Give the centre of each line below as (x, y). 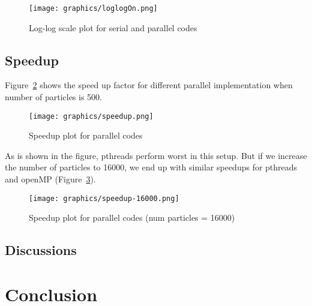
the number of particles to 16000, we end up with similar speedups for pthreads (151, 167)
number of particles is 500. (54, 97)
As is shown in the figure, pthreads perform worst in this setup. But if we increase (156, 155)
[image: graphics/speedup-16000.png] (104, 198)
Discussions (41, 250)
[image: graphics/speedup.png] (91, 116)
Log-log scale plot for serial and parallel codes (113, 27)
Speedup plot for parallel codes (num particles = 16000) (132, 217)
